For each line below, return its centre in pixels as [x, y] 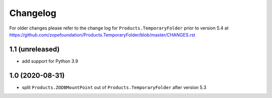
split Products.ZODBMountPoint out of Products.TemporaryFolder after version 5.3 [114, 87]
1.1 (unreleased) [35, 49]
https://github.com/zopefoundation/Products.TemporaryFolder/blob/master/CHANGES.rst [102, 34]
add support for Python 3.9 [50, 61]
